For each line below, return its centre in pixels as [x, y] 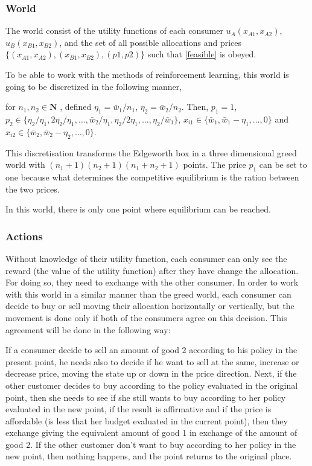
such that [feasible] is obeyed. [202, 54]
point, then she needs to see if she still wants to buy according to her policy [146, 397]
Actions [24, 236]
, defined [76, 107]
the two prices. [33, 189]
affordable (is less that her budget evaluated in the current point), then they [147, 420]
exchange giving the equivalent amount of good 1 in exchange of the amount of [151, 432]
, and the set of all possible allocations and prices [151, 42]
